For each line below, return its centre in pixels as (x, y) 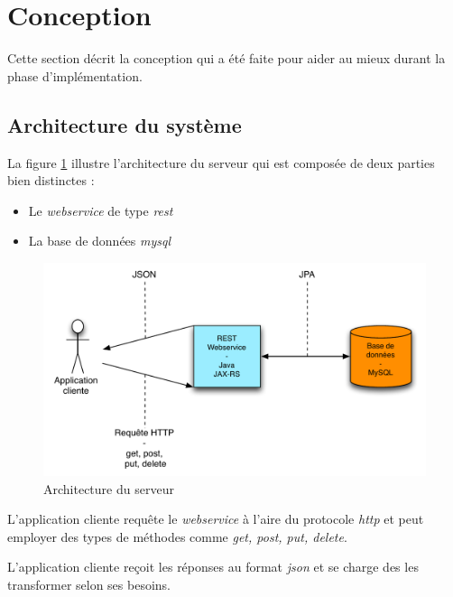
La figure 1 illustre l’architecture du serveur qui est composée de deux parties (221, 162)
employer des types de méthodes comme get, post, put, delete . (177, 536)
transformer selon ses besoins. (89, 584)
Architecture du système (125, 124)
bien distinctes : (51, 180)
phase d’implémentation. (75, 75)
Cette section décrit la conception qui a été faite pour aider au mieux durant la (226, 58)
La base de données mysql (100, 241)
